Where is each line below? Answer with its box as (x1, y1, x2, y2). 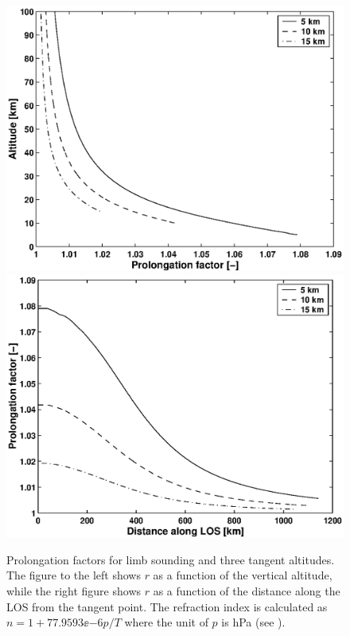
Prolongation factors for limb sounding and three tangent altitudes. (6, 551, 335, 567)
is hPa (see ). (221, 614, 286, 630)
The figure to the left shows (6, 567, 141, 583)
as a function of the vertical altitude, (153, 567, 332, 583)
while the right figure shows (6, 583, 142, 599)
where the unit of (124, 614, 208, 630)
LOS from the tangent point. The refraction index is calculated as (6, 598, 328, 614)
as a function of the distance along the (153, 583, 340, 599)
